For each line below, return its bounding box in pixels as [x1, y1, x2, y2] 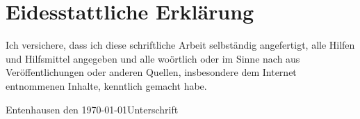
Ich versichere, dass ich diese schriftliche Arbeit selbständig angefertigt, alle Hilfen [6, 38, 355, 52]
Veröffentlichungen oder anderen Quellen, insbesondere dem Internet [6, 65, 297, 79]
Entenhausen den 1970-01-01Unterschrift [6, 102, 179, 116]
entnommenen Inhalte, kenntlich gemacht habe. [6, 78, 207, 93]
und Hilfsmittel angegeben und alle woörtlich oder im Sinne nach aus [6, 51, 300, 65]
